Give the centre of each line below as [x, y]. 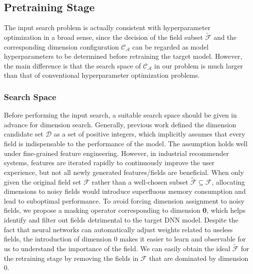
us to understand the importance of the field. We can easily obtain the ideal [117, 248]
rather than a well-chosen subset [140, 181]
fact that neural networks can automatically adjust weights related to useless [118, 229]
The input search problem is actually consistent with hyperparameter [107, 27]
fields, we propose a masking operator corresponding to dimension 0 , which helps [125, 210]
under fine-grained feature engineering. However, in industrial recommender [117, 153]
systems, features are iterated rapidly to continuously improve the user [109, 163]
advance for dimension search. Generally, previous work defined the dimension [120, 124]
